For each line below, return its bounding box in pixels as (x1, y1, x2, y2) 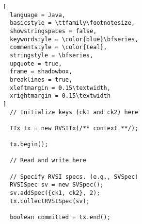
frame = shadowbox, (10, 68, 73, 75)
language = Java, (10, 11, 65, 18)
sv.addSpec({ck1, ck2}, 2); (10, 190, 100, 197)
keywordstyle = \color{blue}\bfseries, (10, 35, 139, 43)
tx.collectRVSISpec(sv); (10, 197, 90, 205)
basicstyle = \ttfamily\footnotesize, (10, 19, 135, 27)
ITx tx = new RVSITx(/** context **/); (10, 124, 139, 132)
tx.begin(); (10, 141, 48, 148)
